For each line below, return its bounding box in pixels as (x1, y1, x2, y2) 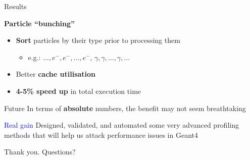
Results (4, 1, 27, 11)
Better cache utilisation (16, 69, 96, 79)
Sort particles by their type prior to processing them (16, 35, 180, 45)
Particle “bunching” (4, 18, 75, 28)
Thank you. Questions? (4, 146, 76, 157)
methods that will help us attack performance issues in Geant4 (4, 129, 198, 140)
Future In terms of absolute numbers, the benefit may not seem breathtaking (4, 102, 246, 113)
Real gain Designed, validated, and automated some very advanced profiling (4, 120, 239, 130)
